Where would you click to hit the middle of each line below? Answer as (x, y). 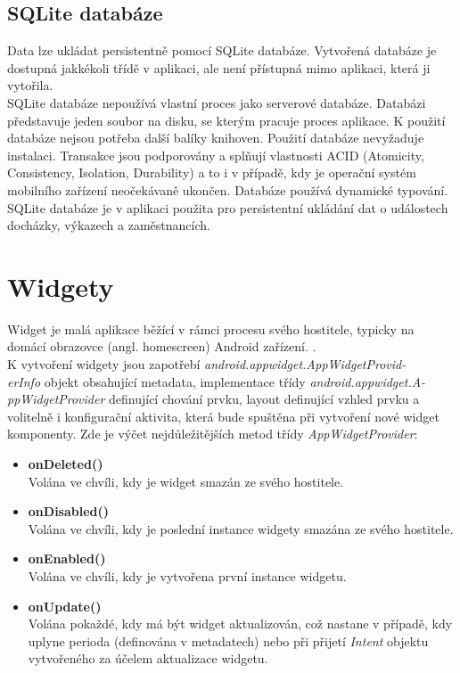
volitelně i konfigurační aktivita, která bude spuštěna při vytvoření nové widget (223, 416)
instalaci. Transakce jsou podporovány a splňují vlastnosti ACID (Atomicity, (216, 155)
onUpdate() (65, 606)
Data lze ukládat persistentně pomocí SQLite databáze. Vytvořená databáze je (222, 50)
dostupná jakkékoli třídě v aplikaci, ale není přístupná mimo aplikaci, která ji (219, 67)
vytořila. (30, 85)
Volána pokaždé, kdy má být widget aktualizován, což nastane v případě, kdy (240, 624)
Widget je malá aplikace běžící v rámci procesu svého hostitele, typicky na (211, 328)
